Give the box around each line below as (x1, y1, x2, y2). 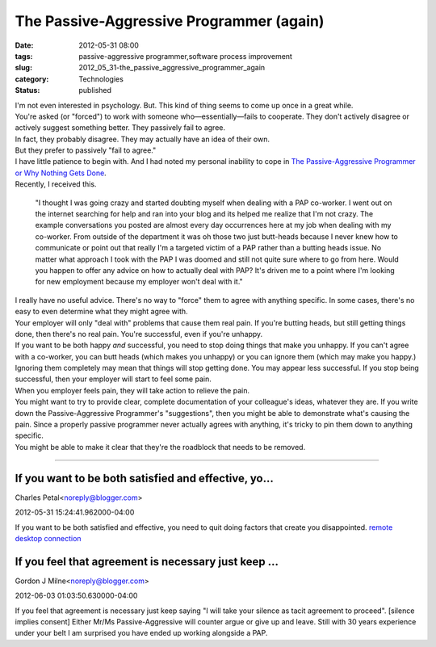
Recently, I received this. (15, 179, 97, 189)
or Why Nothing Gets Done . (15, 168, 107, 178)
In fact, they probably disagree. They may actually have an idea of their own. (15, 134, 270, 144)
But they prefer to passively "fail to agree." (15, 145, 157, 155)
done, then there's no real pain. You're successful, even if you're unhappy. (15, 329, 263, 338)
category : (15, 74, 49, 84)
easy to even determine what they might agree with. (15, 307, 189, 317)
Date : (15, 40, 34, 50)
